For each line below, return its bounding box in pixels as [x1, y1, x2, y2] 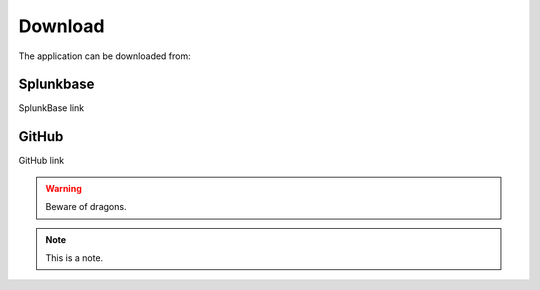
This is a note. [45, 251, 104, 264]
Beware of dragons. [45, 201, 127, 213]
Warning [45, 182, 82, 194]
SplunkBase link [18, 102, 85, 114]
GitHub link [18, 155, 65, 167]
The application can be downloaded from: [18, 50, 192, 62]
